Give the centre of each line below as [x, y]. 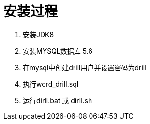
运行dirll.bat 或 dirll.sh [58, 100]
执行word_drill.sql [51, 84]
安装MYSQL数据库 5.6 [58, 51]
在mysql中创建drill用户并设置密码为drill [85, 67]
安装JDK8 [38, 34]
